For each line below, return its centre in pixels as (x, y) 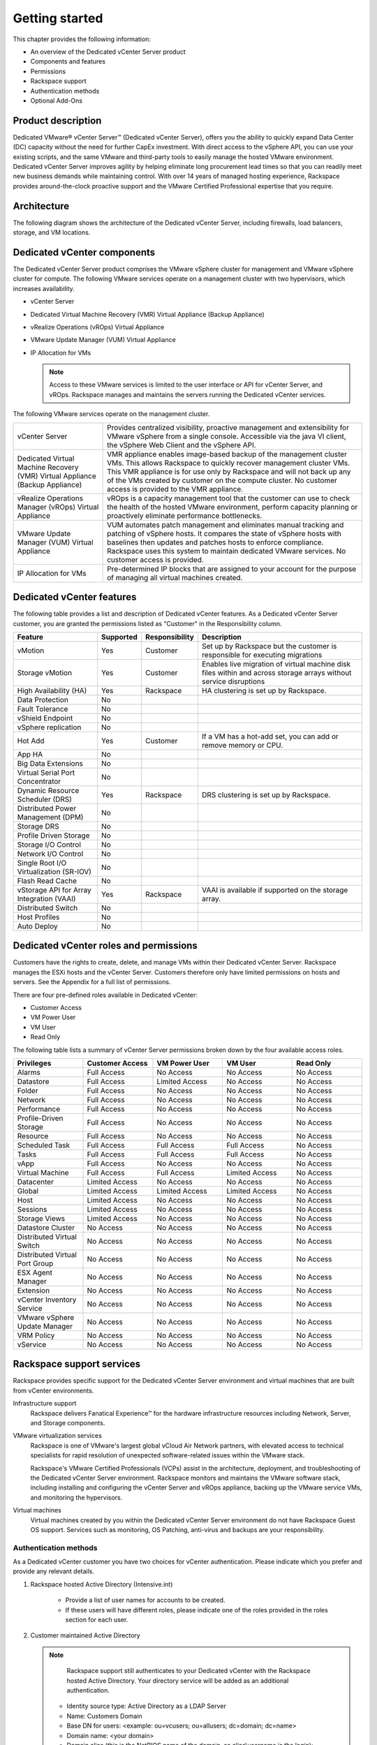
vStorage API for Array (54, 890)
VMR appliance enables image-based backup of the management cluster (227, 454)
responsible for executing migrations (262, 655)
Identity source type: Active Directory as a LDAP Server (146, 1706)
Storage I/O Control (49, 845)
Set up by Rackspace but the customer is (269, 646)
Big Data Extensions (50, 763)
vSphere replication (49, 727)
